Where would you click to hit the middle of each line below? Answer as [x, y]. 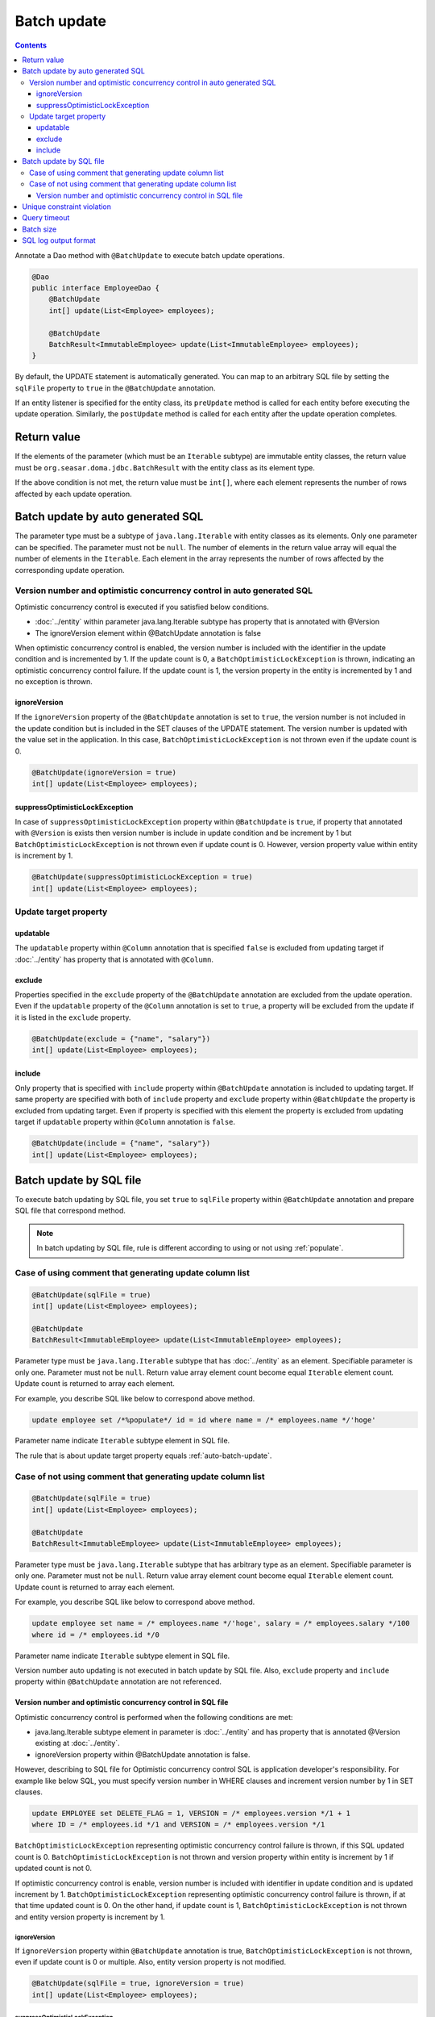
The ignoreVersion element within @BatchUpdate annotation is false [148, 633]
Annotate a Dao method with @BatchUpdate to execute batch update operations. [150, 255]
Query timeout [46, 218]
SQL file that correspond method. [70, 1211]
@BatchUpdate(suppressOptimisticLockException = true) [142, 877]
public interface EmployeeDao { [96, 288]
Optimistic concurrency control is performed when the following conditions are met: [154, 1717]
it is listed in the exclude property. [73, 1017]
